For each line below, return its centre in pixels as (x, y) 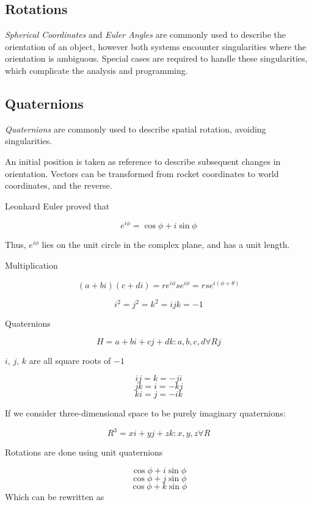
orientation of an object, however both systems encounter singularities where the (156, 46)
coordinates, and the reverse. (59, 185)
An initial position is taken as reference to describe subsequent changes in (143, 161)
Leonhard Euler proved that (57, 205)
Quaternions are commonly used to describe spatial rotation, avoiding (136, 129)
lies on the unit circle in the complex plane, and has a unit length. (166, 245)
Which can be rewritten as (55, 497)
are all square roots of (70, 360)
